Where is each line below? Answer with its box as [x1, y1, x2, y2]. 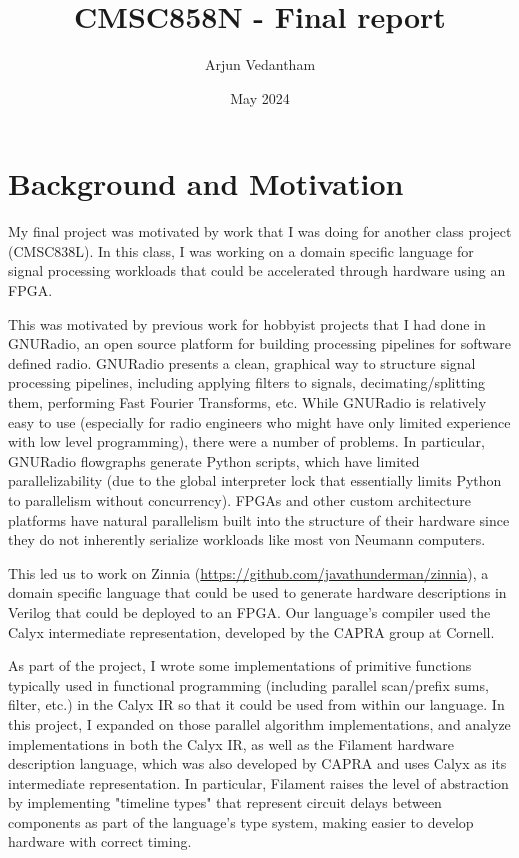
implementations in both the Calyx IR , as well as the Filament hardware [8, 733, 454, 754]
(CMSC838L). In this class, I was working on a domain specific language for [8, 240, 474, 261]
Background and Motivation [8, 163, 404, 204]
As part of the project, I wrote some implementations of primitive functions [8, 655, 472, 676]
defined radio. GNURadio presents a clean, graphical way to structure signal [8, 352, 476, 373]
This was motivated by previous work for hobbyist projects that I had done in [8, 313, 486, 334]
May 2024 [230, 87, 290, 108]
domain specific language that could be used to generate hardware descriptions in [8, 582, 507, 603]
